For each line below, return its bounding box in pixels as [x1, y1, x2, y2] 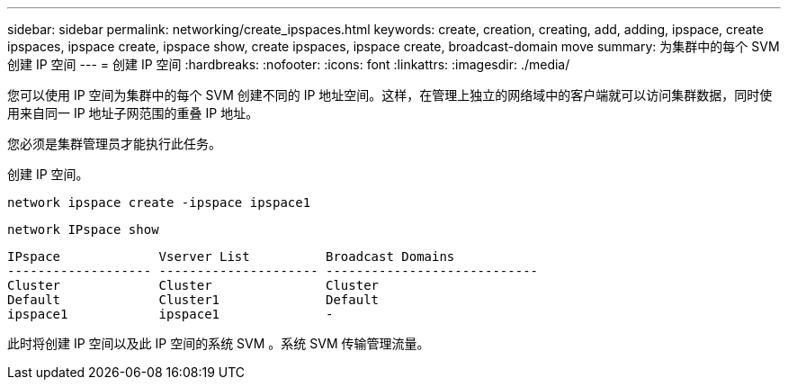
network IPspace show [7, 222, 159, 237]
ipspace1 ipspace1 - [7, 307, 334, 321]
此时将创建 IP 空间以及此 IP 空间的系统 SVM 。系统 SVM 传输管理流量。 [7, 336, 430, 351]
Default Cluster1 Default [7, 292, 380, 307]
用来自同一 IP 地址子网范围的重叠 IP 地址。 [7, 105, 259, 121]
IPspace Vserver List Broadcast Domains [7, 249, 455, 264]
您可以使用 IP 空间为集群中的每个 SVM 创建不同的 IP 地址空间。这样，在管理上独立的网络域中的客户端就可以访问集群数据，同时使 [7, 87, 773, 103]
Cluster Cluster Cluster [7, 278, 380, 292]
